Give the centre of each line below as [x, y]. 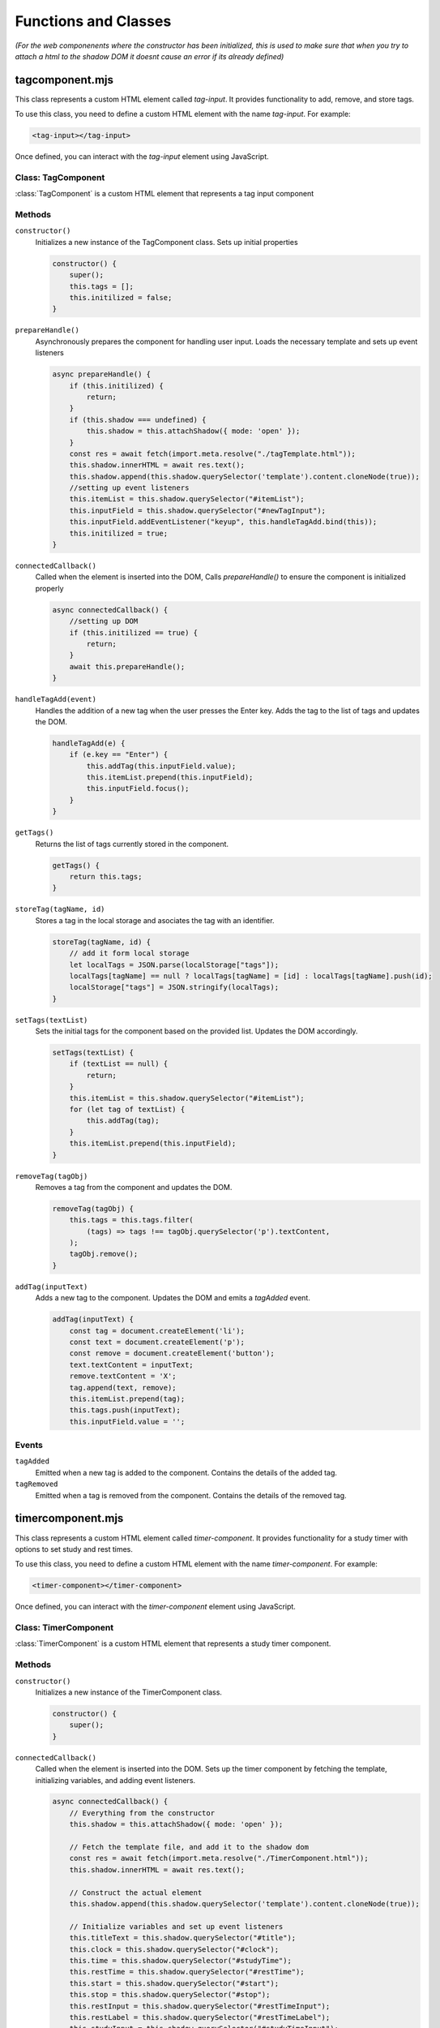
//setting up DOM [104, 621]
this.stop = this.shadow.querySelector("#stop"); [170, 1995]
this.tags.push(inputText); [125, 1410]
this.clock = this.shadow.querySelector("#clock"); [174, 1949]
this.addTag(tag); [123, 1121]
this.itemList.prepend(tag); [127, 1399]
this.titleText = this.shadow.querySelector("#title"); [183, 1938]
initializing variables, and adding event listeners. [115, 1780]
